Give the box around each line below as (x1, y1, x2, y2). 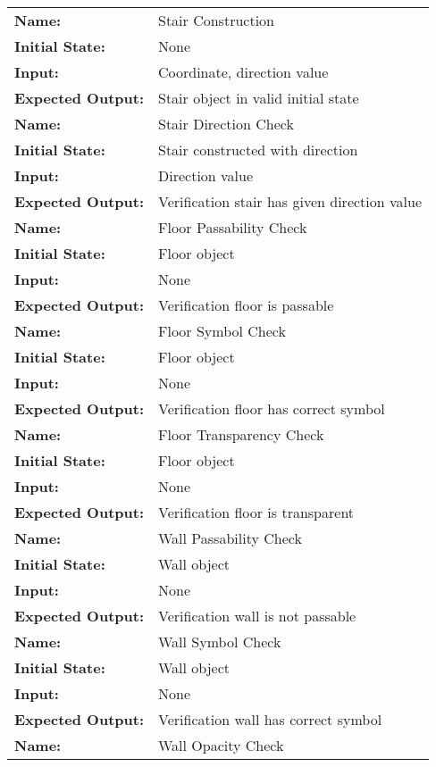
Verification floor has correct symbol (158, 398, 385, 419)
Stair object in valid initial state (158, 88, 359, 108)
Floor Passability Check (158, 217, 307, 238)
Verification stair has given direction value (158, 191, 422, 212)
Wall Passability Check (158, 528, 302, 548)
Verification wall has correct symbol (158, 709, 382, 729)
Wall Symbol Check (158, 631, 281, 652)
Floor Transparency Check (158, 424, 324, 445)
